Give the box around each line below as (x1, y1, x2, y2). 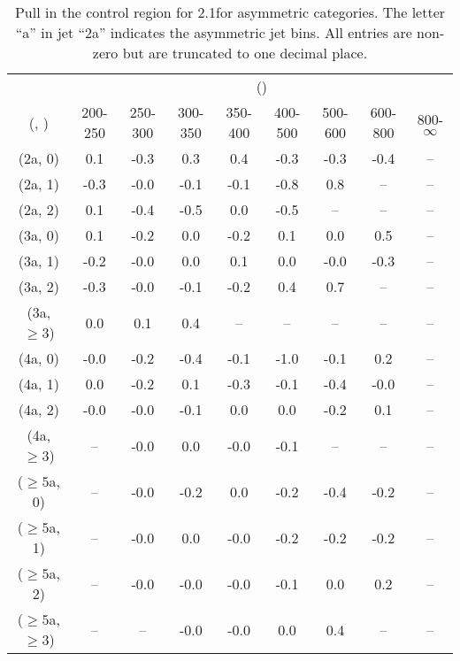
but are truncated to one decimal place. (122, 42, 368, 63)
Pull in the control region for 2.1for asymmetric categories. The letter (14, 2, 446, 22)
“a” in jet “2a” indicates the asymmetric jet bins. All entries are (15, 22, 412, 42)
